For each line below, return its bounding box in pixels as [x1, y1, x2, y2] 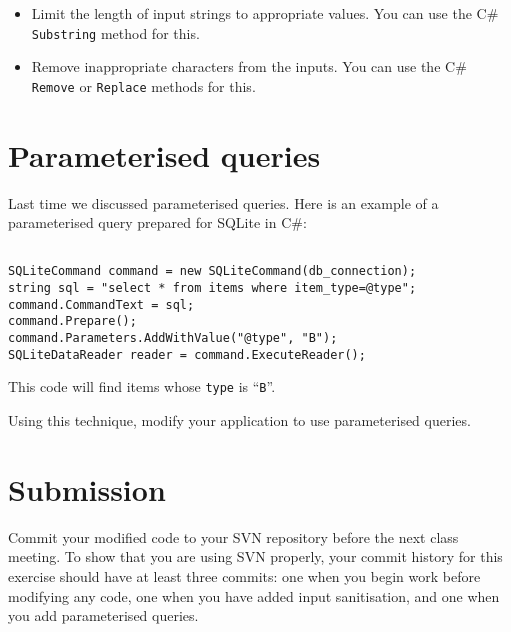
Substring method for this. [31, 22, 200, 43]
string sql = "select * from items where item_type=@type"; [8, 281, 417, 296]
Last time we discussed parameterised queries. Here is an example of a [8, 192, 439, 213]
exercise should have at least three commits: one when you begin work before [8, 565, 481, 586]
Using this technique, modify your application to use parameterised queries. [8, 410, 471, 431]
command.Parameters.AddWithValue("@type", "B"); [8, 331, 338, 346]
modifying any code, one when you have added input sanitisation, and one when [8, 585, 500, 606]
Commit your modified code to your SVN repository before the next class [8, 526, 459, 547]
